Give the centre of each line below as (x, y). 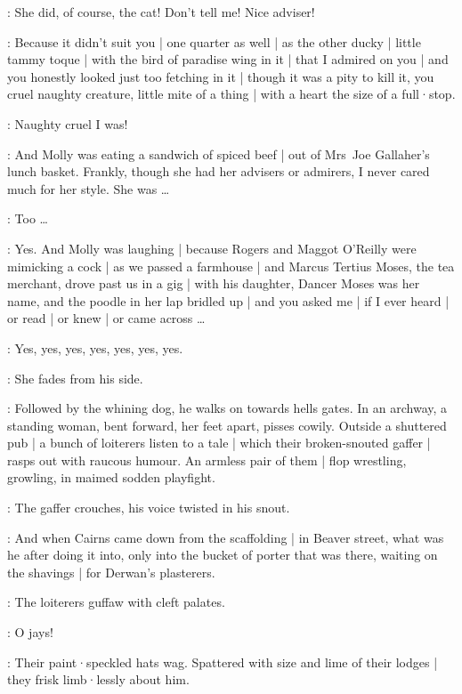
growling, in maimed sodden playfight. (111, 477)
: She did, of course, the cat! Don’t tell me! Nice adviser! (161, 12)
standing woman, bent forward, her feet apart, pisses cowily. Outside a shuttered (227, 425)
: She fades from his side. (75, 378)
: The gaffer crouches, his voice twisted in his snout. (149, 508)
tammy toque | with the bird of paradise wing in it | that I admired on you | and (228, 59)
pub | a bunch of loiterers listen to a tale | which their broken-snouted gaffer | (219, 443)
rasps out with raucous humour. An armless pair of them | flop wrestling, (207, 460)
